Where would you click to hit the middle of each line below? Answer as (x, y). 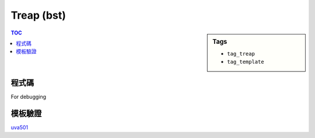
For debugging (29, 96)
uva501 (20, 127)
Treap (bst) (38, 15)
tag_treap (241, 54)
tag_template (246, 62)
